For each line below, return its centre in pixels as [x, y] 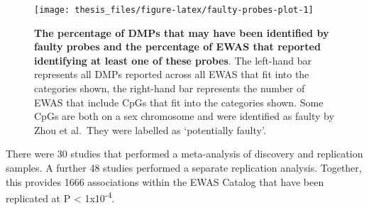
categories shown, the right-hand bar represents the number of [170, 88]
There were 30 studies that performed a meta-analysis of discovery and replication [184, 154]
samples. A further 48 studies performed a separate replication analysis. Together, [184, 167]
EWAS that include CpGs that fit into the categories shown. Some [179, 102]
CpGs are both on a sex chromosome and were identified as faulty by [184, 116]
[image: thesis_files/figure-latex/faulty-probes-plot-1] [174, 10]
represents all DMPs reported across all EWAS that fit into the [172, 74]
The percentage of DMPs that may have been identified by [182, 32]
